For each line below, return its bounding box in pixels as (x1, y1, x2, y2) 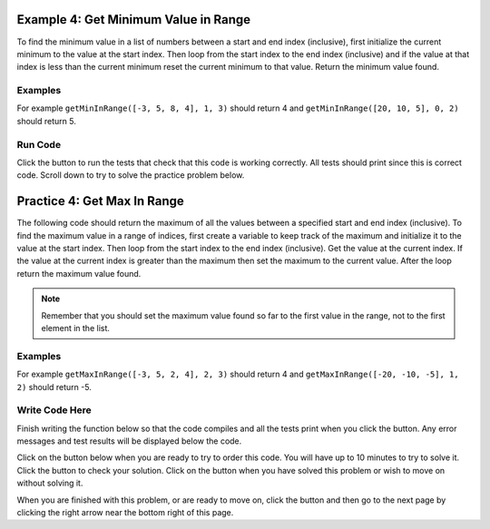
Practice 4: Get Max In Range (16, 193, 185, 209)
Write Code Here (16, 404, 93, 416)
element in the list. (41, 323, 111, 333)
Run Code (16, 138, 62, 151)
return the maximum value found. (16, 268, 142, 279)
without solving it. (16, 477, 83, 489)
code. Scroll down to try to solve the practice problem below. (16, 170, 245, 181)
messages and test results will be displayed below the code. (16, 436, 242, 446)
